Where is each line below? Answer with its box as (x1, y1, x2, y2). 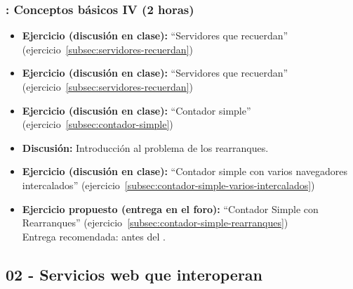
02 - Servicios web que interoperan (6, 263, 263, 285)
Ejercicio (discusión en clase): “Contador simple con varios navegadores (22, 164, 348, 179)
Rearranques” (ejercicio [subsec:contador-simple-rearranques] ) (22, 215, 288, 230)
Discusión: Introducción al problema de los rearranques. (22, 140, 269, 155)
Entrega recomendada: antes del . (22, 229, 166, 243)
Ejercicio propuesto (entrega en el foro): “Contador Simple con (22, 201, 319, 216)
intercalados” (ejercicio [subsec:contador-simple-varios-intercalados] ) (22, 177, 315, 192)
